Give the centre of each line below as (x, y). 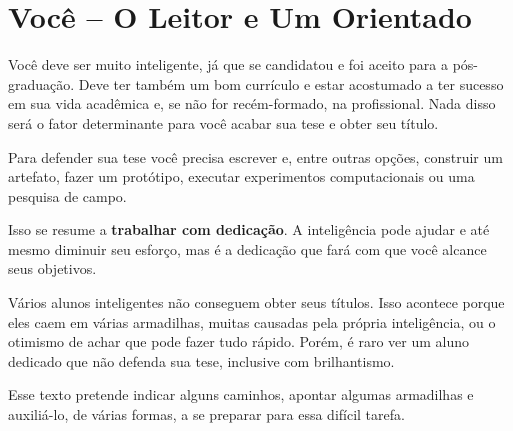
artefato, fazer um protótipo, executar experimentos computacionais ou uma (241, 176)
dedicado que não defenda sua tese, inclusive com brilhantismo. (201, 360)
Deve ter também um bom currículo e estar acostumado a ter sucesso (291, 83)
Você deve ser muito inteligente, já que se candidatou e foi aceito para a (228, 64)
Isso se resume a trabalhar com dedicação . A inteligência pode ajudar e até (249, 229)
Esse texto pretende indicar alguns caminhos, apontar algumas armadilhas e (241, 394)
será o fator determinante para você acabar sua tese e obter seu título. (223, 122)
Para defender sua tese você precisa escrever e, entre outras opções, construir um (255, 156)
